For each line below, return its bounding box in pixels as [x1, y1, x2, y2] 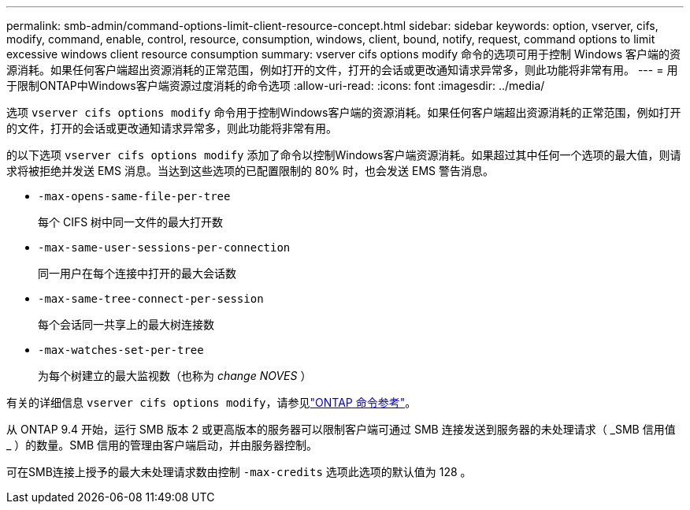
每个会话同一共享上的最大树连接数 [38, 318, 214, 331]
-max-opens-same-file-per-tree [38, 190, 231, 203]
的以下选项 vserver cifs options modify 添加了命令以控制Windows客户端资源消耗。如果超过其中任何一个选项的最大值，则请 [6, 148, 681, 162]
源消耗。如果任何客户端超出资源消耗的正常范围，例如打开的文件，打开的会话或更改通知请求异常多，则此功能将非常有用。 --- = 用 [6, 63, 678, 76]
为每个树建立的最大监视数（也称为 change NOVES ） [38, 369, 312, 382]
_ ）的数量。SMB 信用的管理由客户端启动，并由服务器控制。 [6, 438, 318, 452]
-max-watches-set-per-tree [38, 344, 204, 356]
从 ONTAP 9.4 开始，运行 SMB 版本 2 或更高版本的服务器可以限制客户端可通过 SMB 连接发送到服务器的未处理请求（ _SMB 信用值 [6, 423, 676, 436]
